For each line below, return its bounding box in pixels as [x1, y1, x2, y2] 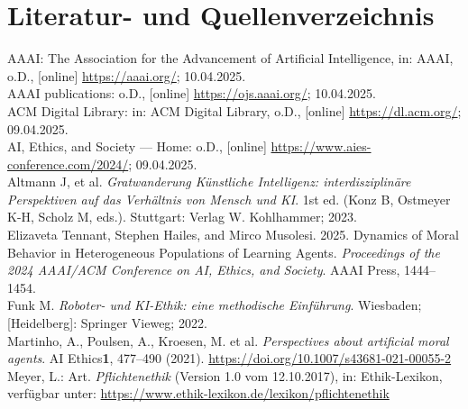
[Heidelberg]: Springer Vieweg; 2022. [7, 314, 207, 332]
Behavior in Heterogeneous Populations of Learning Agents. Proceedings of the [7, 242, 440, 261]
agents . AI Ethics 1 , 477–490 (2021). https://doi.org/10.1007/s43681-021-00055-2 [7, 349, 452, 368]
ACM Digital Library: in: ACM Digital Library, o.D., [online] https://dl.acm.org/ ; [7, 101, 462, 120]
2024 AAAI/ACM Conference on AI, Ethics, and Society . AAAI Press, [7, 260, 400, 279]
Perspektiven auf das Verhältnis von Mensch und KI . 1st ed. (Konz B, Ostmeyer [7, 189, 451, 208]
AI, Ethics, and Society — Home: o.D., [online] [7, 137, 267, 156]
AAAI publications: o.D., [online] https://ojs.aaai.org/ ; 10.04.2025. [7, 84, 376, 103]
